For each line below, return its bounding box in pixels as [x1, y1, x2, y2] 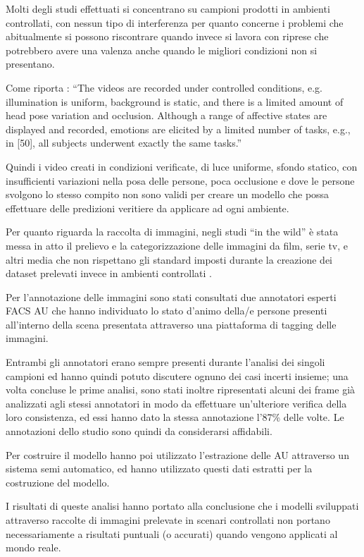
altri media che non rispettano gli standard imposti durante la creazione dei [6, 252, 333, 267]
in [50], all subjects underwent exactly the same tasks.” [6, 135, 242, 150]
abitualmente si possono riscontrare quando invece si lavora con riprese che [6, 29, 329, 44]
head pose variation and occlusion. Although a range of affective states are [6, 108, 327, 123]
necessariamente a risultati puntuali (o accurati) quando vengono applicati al [6, 526, 338, 541]
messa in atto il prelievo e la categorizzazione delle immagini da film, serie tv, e [6, 238, 348, 252]
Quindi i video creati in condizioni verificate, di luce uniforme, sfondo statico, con [6, 159, 358, 173]
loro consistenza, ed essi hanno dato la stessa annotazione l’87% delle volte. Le [6, 410, 344, 424]
